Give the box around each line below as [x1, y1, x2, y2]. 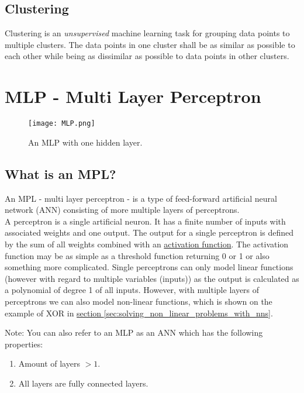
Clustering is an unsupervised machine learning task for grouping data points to [5, 27, 290, 39]
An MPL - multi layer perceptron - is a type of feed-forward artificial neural [5, 192, 277, 204]
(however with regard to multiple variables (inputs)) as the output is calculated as [5, 272, 299, 284]
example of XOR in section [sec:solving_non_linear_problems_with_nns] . [5, 306, 273, 319]
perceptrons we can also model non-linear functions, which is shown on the [5, 295, 272, 307]
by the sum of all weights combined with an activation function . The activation [5, 237, 289, 250]
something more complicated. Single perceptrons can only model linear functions [5, 261, 293, 273]
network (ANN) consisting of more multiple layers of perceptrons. [5, 204, 240, 216]
